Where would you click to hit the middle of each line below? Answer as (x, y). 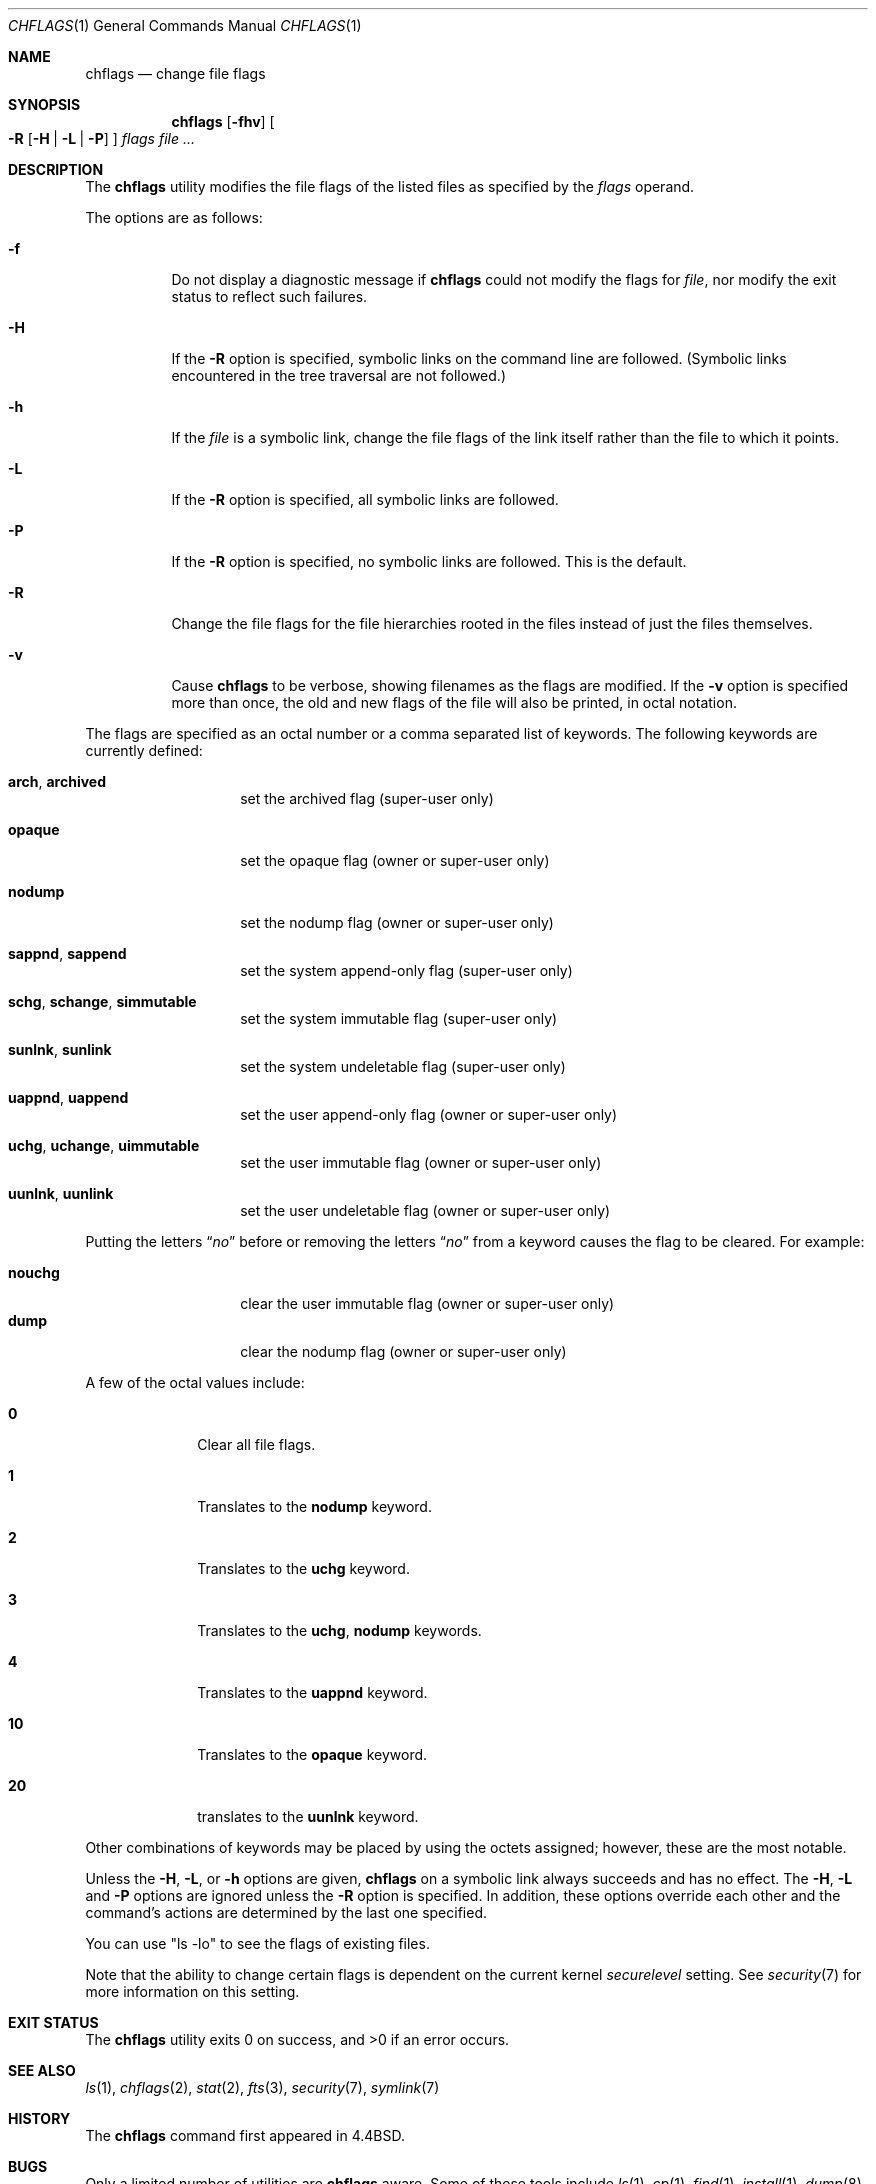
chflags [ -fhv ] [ (223, 121)
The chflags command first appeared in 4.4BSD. (245, 2135)
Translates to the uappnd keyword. (312, 1692)
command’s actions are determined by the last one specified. (286, 1912)
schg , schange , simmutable (102, 1001)
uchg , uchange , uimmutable (104, 1145)
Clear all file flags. (256, 1444)
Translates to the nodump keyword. (314, 1506)
